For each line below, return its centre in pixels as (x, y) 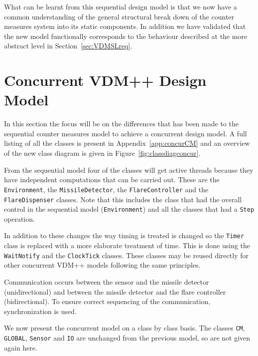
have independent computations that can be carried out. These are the (112, 179)
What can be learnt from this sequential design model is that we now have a (121, 6)
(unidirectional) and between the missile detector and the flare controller (115, 291)
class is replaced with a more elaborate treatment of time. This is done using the (127, 245)
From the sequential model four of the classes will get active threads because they (129, 170)
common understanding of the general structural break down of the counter (119, 16)
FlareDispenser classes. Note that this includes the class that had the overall (123, 199)
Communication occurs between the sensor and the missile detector (107, 281)
